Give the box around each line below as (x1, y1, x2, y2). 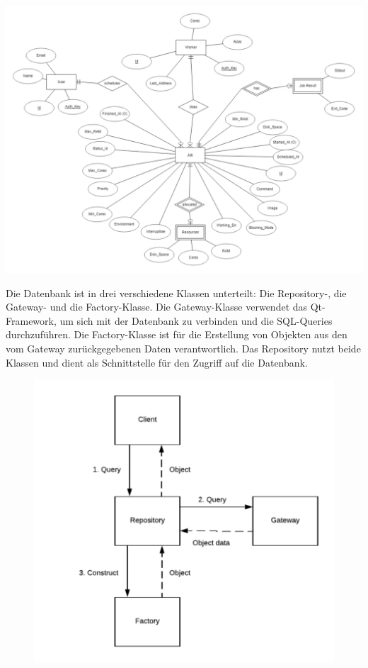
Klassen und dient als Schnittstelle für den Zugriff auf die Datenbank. (6, 355, 308, 369)
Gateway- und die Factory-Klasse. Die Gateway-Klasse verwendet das (6, 299, 308, 314)
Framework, (6, 313, 57, 328)
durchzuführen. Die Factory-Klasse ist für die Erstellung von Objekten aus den (6, 327, 347, 342)
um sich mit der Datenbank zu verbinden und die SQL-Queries (59, 313, 333, 328)
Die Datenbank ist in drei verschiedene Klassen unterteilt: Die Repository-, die (6, 285, 347, 300)
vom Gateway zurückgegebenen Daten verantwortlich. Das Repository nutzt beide (6, 340, 361, 355)
